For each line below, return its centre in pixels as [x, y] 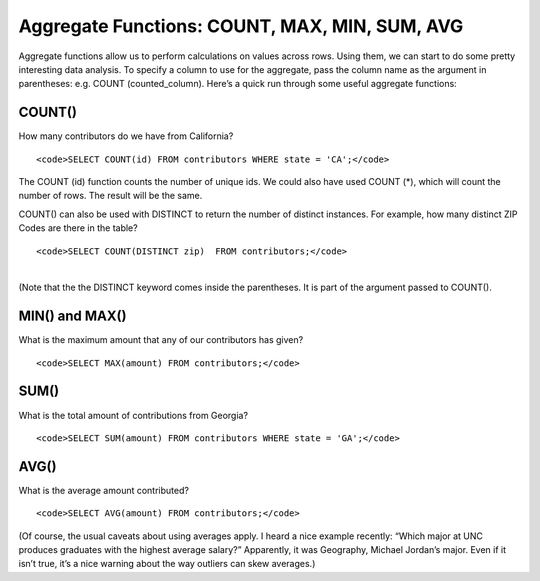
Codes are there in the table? [78, 228]
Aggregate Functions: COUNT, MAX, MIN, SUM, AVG [241, 26]
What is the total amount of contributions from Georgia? [133, 415]
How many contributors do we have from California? [126, 136]
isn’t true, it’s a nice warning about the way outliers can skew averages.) [167, 564]
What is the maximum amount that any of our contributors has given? [161, 340]
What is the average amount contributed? [104, 490]
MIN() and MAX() [72, 316]
